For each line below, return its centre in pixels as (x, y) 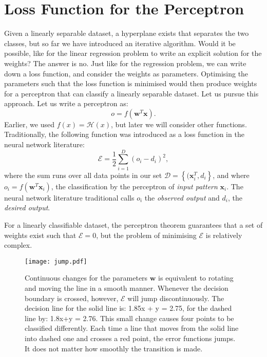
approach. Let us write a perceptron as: (66, 103)
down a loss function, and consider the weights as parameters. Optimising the (126, 73)
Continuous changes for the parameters (86, 278)
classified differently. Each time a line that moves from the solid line (132, 328)
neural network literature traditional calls (69, 197)
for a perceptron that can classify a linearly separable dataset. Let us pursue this (131, 93)
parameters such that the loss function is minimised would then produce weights (131, 83)
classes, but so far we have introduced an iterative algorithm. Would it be (120, 43)
